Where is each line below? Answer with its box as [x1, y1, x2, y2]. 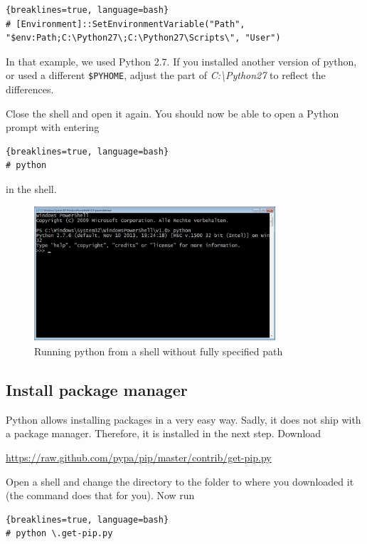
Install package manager [6, 378, 188, 400]
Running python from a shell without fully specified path [34, 343, 283, 358]
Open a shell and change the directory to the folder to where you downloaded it [6, 474, 354, 488]
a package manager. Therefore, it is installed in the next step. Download [6, 426, 321, 441]
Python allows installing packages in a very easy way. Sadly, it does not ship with [6, 412, 361, 427]
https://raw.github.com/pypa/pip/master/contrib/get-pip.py [6, 449, 272, 464]
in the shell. [6, 182, 57, 196]
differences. [6, 82, 54, 97]
